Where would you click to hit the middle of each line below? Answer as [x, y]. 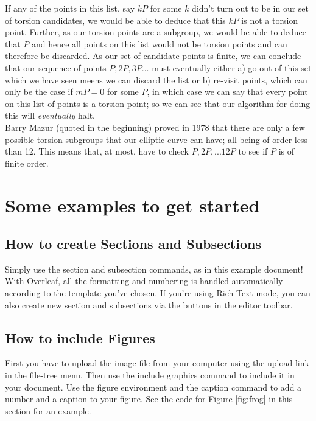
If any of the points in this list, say [70, 8]
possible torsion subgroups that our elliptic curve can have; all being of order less [156, 139]
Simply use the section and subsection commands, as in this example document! [154, 269]
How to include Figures [80, 337]
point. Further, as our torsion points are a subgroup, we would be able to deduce [156, 32]
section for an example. [48, 410]
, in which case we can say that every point [227, 92]
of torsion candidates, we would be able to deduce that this [115, 20]
